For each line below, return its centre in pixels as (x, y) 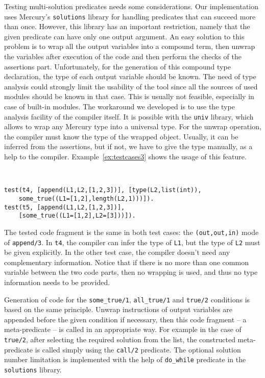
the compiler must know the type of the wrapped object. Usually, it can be (121, 136)
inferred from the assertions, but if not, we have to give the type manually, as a (128, 146)
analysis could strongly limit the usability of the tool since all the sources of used (131, 86)
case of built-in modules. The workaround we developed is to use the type (119, 106)
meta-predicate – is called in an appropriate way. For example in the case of (123, 329)
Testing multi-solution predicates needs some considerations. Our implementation (131, 6)
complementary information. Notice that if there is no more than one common (126, 262)
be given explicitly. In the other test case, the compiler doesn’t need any (117, 252)
